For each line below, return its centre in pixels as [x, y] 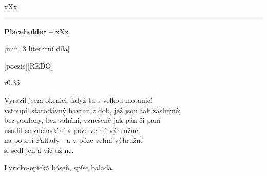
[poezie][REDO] [29, 65]
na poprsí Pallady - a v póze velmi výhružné [74, 140]
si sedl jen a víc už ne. [39, 150]
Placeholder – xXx [36, 31]
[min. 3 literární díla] [37, 48]
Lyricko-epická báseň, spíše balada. [59, 167]
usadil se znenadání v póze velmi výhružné [71, 130]
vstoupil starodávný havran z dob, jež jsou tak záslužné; [92, 110]
